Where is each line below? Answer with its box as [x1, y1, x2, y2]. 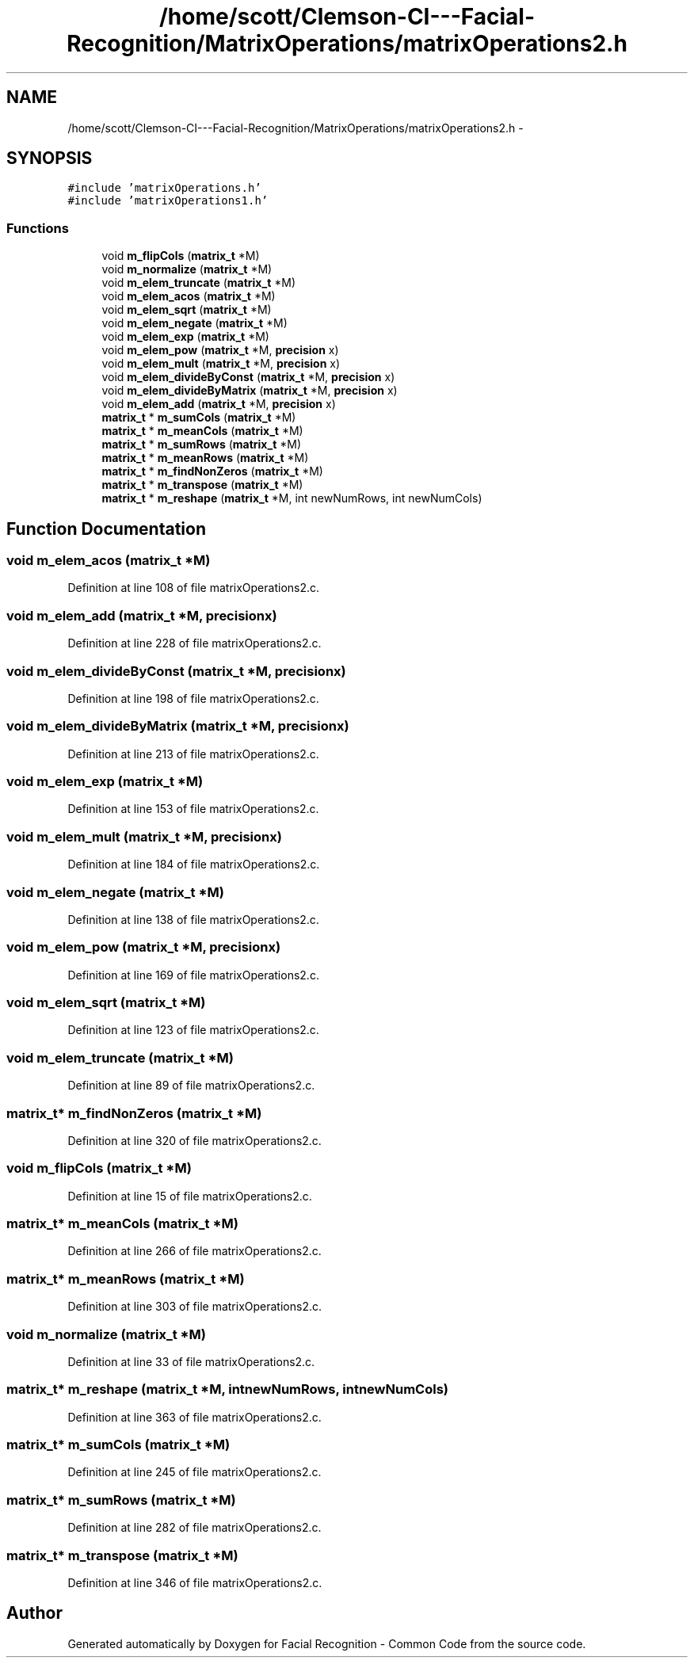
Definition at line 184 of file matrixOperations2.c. [67, 857, 320, 872]
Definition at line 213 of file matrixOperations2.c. [67, 746, 319, 761]
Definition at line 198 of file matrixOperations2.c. [67, 691, 319, 705]
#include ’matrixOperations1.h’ [67, 194, 269, 208]
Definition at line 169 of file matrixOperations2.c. [67, 967, 319, 982]
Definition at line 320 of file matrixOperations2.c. [67, 1133, 322, 1147]
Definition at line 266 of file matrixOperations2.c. [67, 1244, 322, 1258]
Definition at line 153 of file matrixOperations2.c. [67, 802, 319, 816]
